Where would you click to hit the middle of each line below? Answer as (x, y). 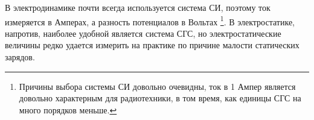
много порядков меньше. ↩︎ (68, 109)
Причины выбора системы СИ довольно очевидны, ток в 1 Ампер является (157, 86)
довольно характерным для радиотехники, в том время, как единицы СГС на (160, 98)
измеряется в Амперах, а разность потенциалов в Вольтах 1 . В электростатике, (150, 21)
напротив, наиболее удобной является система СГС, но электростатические (143, 33)
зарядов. (20, 57)
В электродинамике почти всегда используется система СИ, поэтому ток (138, 7)
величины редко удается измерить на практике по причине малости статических (152, 45)
